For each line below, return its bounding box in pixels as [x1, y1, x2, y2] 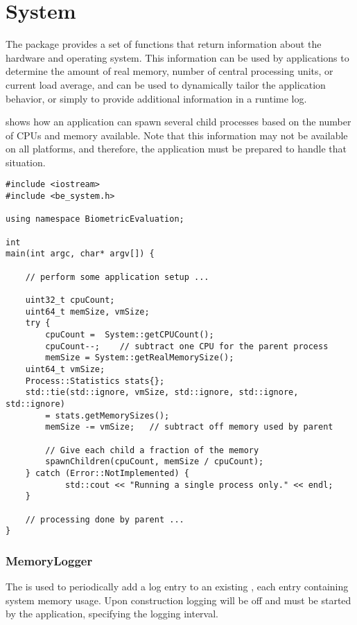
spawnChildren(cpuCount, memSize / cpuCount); [45, 457, 264, 467]
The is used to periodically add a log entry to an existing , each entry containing [6, 579, 349, 594]
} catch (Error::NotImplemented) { [25, 468, 189, 478]
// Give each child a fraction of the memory [45, 445, 259, 455]
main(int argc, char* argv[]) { [6, 249, 155, 259]
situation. [6, 155, 46, 169]
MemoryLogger [6, 552, 93, 569]
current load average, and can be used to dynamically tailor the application [6, 77, 326, 91]
